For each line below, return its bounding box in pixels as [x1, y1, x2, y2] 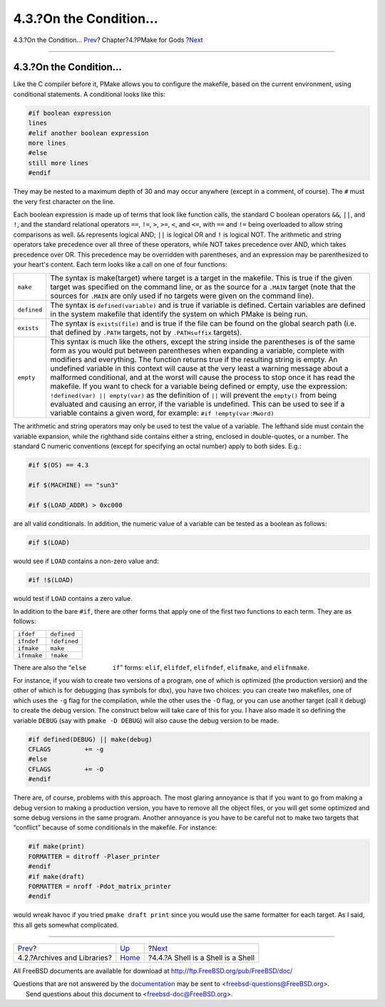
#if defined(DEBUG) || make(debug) [28, 735, 153, 743]
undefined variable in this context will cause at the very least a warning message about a [50, 363, 349, 373]
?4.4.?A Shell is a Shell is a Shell [148, 953, 255, 963]
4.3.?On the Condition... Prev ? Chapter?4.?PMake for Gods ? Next [13, 36, 203, 44]
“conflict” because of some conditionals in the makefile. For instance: [13, 823, 217, 832]
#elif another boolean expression [28, 129, 149, 137]
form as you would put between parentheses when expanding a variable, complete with [50, 346, 345, 356]
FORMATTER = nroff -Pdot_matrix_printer [28, 882, 171, 890]
